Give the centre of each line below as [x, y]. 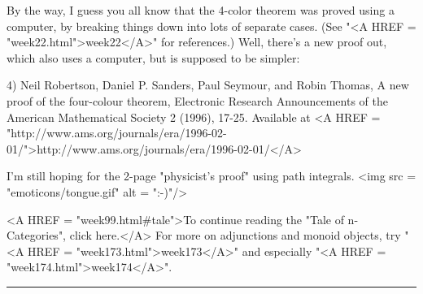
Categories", [37, 235]
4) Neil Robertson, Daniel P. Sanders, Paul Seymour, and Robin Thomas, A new [208, 85]
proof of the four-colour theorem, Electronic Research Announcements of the [197, 100]
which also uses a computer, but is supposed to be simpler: [153, 57]
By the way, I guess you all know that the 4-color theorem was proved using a [201, 10]
